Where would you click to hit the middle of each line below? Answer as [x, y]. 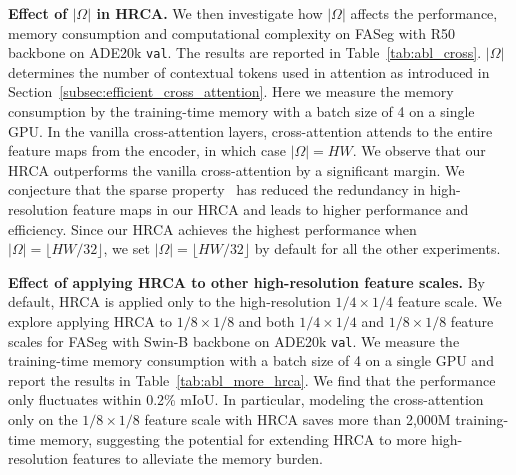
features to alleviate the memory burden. [197, 458]
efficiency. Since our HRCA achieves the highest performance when [212, 228]
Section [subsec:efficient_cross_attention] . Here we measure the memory [231, 91]
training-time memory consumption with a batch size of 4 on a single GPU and [251, 360]
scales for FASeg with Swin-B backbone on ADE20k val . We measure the [234, 340]
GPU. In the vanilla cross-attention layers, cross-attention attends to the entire [250, 130]
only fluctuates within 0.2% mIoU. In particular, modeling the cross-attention [246, 399]
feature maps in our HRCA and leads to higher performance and [270, 209]
